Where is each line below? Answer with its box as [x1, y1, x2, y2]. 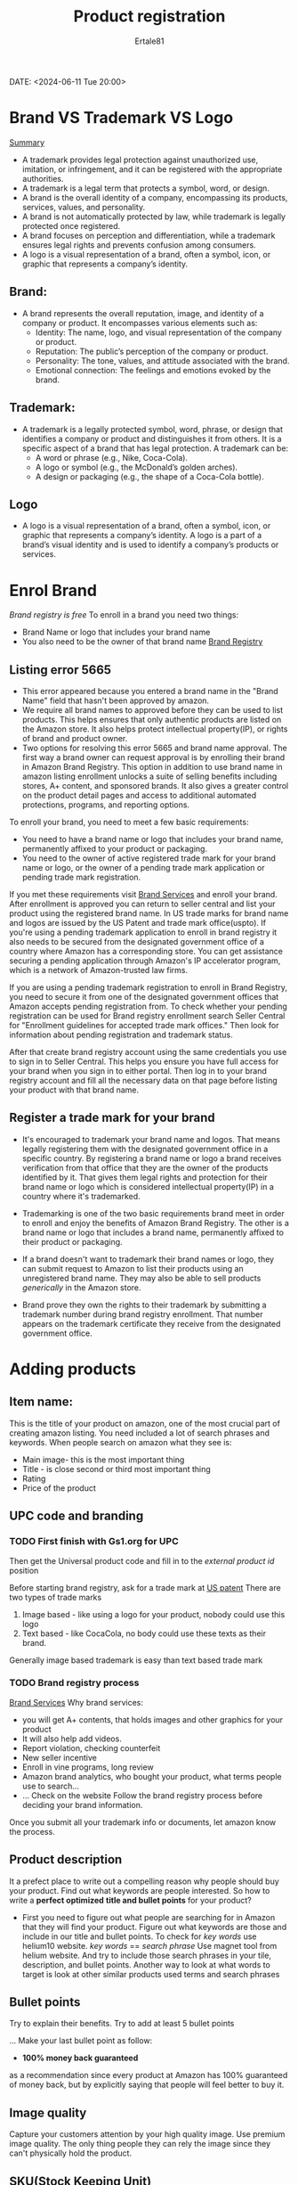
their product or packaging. [21, 1236, 123, 1247]
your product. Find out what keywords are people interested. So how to [9, 1885, 270, 1895]
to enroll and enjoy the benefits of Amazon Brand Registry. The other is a [21, 1217, 289, 1228]
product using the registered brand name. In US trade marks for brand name [9, 908, 289, 919]
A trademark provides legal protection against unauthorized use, [21, 154, 259, 165]
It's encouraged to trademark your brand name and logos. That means [21, 1133, 280, 1144]
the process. [9, 1826, 55, 1837]
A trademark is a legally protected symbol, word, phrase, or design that [21, 423, 283, 434]
